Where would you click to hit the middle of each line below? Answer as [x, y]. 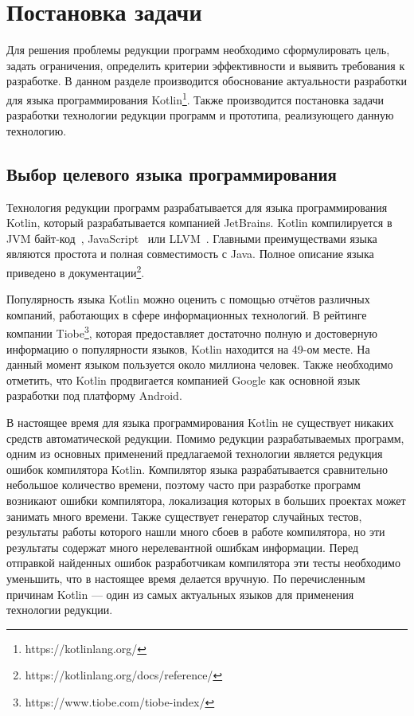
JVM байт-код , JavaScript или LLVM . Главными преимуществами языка [192, 238]
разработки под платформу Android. [94, 395]
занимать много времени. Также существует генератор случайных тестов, [184, 516]
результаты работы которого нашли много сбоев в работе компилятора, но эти [196, 532]
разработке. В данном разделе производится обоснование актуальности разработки [207, 81]
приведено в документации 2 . [76, 271]
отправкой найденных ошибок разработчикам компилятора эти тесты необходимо [203, 563]
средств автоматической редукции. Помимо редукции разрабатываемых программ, [205, 438]
